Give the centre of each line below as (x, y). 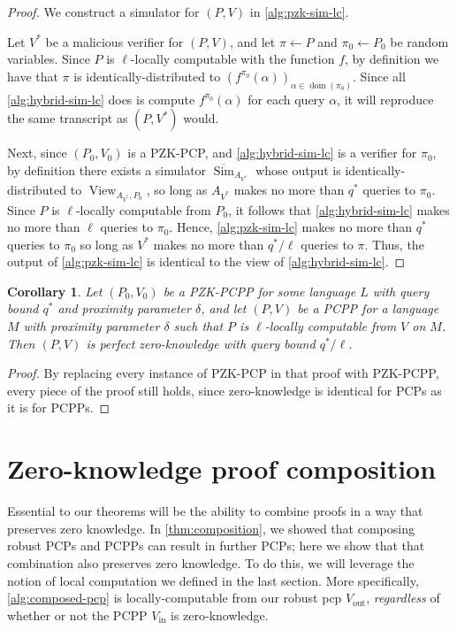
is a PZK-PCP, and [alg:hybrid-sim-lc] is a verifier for (272, 153)
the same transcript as (68, 118)
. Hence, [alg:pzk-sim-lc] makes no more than (291, 227)
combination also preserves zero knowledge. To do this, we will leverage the (211, 562)
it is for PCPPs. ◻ (59, 407)
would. (201, 118)
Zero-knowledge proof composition (222, 469)
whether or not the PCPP (77, 615)
